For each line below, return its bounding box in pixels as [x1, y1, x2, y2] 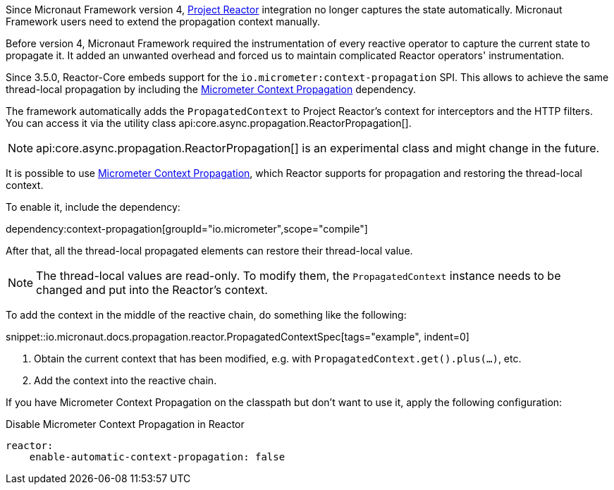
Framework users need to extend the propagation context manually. [6, 16, 320, 27]
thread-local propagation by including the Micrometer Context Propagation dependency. [6, 83, 416, 95]
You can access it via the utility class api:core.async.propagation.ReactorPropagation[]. [6, 117, 412, 129]
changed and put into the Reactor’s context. [36, 283, 268, 297]
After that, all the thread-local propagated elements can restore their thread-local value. [6, 245, 413, 257]
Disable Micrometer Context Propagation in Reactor [6, 418, 245, 430]
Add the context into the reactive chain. [34, 374, 217, 386]
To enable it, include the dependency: [6, 201, 180, 213]
